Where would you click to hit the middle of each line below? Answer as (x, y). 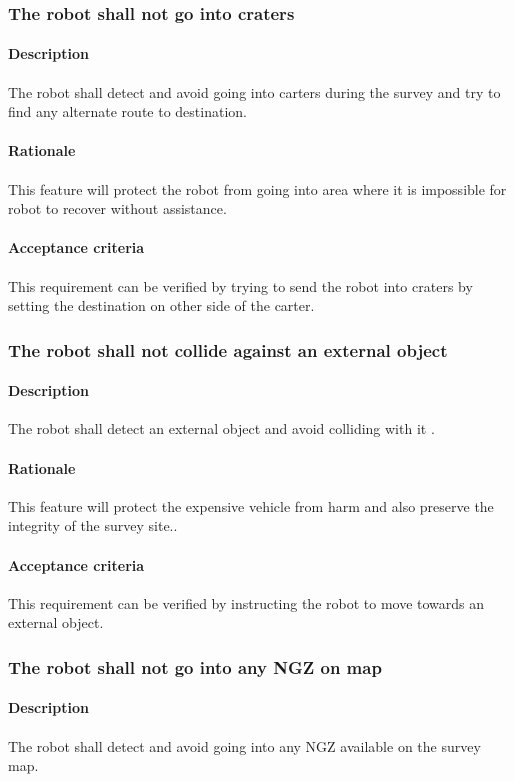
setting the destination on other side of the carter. (161, 305)
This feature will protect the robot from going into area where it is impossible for (257, 188)
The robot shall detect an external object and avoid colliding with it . (221, 428)
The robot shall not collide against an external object (228, 349)
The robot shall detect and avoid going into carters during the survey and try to (254, 91)
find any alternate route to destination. (127, 111)
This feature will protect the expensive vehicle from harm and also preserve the (251, 505)
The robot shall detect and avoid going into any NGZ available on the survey (244, 745)
